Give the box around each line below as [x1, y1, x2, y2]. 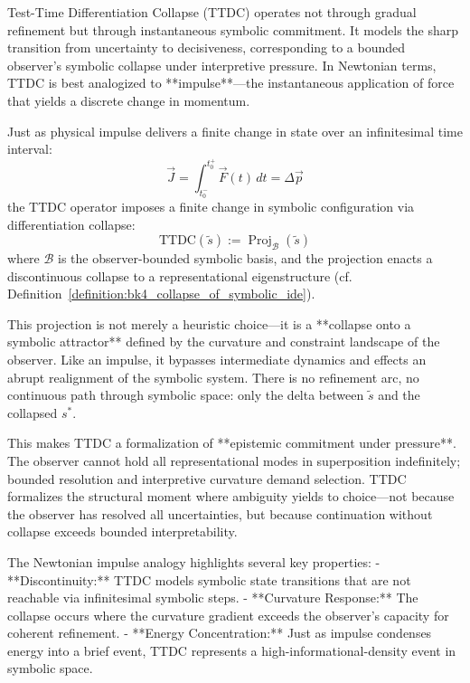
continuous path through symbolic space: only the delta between [7, 385, 364, 404]
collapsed [7, 403, 58, 422]
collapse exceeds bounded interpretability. [7, 522, 238, 541]
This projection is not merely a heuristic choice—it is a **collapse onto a [7, 314, 411, 333]
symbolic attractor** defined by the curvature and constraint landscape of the [7, 332, 440, 351]
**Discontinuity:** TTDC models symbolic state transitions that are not [7, 570, 411, 589]
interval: [7, 139, 52, 158]
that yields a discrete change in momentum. [7, 90, 250, 109]
